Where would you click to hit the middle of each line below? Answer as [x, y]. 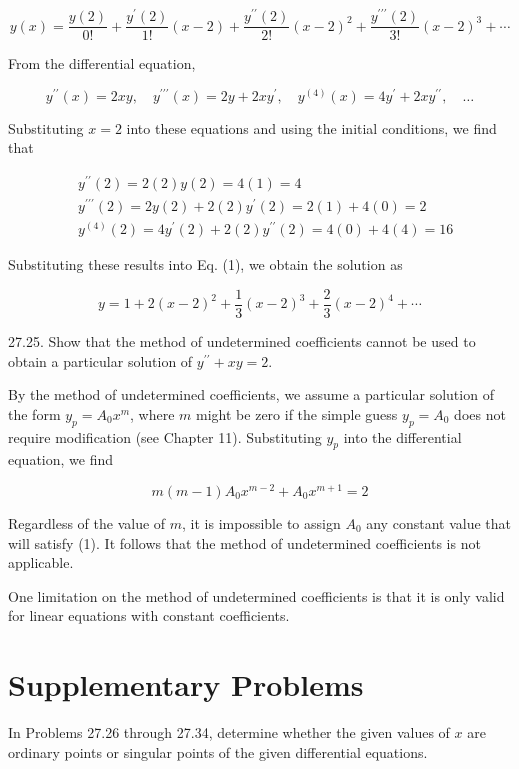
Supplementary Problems [186, 684]
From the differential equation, [102, 63]
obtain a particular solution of [100, 360]
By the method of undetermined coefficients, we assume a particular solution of [251, 394]
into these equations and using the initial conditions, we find [311, 127]
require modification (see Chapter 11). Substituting [165, 436]
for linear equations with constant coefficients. [149, 615]
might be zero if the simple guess [297, 413]
